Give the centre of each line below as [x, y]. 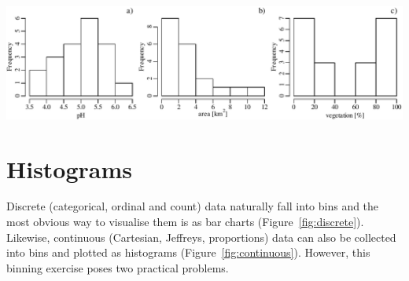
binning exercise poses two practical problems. [118, 267]
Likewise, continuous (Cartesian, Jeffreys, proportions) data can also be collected [201, 237]
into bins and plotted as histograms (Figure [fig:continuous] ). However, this [188, 252]
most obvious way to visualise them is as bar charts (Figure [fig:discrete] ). [185, 222]
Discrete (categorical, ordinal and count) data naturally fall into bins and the [193, 206]
